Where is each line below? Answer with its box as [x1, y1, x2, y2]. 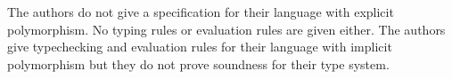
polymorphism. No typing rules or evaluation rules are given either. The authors [7, 20, 446, 38]
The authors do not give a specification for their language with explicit [7, 3, 394, 20]
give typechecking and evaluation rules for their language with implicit [7, 37, 392, 56]
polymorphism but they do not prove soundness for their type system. [7, 54, 390, 73]
